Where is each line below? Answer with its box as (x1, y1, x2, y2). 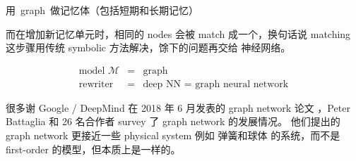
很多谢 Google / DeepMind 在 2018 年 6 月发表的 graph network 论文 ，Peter (6, 100, 350, 115)
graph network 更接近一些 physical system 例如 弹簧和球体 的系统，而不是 (6, 128, 340, 143)
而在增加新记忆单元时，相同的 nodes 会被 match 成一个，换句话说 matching (6, 26, 351, 41)
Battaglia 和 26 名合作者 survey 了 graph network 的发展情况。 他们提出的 (6, 114, 340, 129)
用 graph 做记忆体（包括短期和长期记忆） (6, 3, 199, 17)
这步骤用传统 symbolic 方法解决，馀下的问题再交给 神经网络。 (6, 40, 291, 55)
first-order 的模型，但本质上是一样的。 (6, 141, 181, 156)
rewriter (78, 79, 114, 89)
